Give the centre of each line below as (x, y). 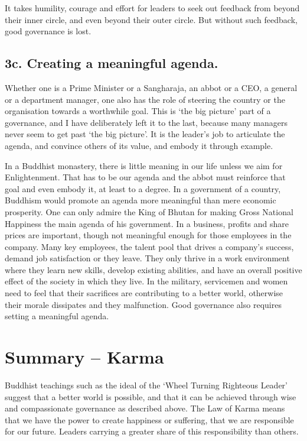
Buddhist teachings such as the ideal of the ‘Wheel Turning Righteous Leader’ (146, 385)
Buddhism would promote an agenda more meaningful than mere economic (141, 200)
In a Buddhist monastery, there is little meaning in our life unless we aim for (144, 165)
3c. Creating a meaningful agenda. (112, 63)
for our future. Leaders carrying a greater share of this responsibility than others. (152, 431)
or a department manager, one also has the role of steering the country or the (145, 99)
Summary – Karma (84, 357)
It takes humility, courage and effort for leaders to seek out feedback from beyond (152, 8)
